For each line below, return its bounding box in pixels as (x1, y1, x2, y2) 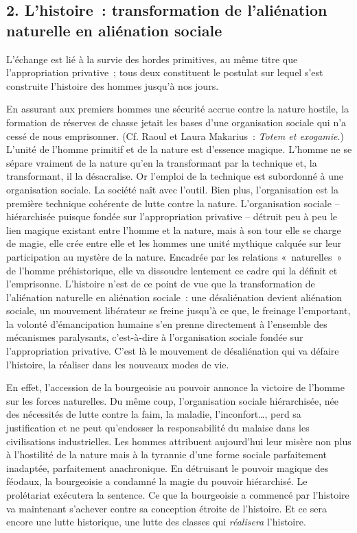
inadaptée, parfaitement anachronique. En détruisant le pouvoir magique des (6, 460, 329, 475)
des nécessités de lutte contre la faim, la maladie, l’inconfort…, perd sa (6, 407, 301, 421)
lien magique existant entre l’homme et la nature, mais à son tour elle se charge (6, 222, 341, 237)
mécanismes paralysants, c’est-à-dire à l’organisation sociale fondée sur (6, 330, 303, 344)
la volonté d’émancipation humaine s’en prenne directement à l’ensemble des (6, 316, 327, 331)
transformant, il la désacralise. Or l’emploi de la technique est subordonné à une (6, 169, 343, 183)
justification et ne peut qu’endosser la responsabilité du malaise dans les (6, 421, 310, 435)
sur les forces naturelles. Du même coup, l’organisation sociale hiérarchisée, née (6, 393, 338, 407)
